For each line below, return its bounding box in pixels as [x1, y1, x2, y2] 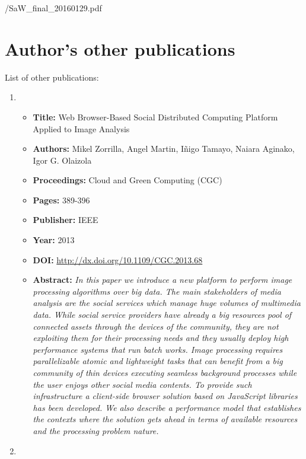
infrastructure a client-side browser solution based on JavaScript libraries [33, 390, 298, 402]
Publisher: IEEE [33, 213, 98, 226]
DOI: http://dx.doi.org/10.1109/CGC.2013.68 [33, 253, 203, 266]
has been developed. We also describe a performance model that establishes [33, 401, 301, 413]
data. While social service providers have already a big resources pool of [33, 308, 292, 321]
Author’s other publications [5, 36, 235, 60]
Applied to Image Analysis [33, 122, 130, 135]
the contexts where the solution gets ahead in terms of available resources [33, 413, 298, 425]
